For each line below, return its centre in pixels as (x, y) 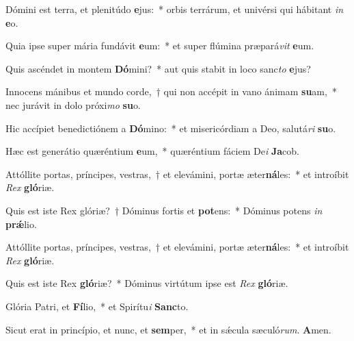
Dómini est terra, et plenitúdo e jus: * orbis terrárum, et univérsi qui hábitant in (175, 9)
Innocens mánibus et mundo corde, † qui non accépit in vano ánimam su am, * (171, 91)
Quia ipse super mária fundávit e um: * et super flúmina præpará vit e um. (160, 46)
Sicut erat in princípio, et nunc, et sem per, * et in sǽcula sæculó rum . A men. (168, 329)
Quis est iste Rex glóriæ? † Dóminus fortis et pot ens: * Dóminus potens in (164, 210)
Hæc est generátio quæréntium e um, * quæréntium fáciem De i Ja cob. (152, 151)
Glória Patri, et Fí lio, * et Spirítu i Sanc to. (97, 306)
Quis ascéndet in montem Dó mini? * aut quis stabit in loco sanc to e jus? (158, 68)
